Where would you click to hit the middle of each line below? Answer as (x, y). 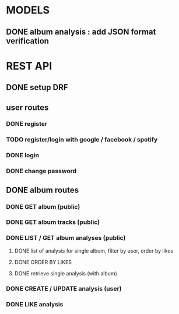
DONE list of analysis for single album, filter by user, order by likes (94, 251)
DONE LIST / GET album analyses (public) (66, 238)
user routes (27, 107)
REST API (29, 66)
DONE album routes (43, 190)
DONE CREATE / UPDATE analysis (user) (64, 288)
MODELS (28, 10)
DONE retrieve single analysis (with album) (66, 273)
